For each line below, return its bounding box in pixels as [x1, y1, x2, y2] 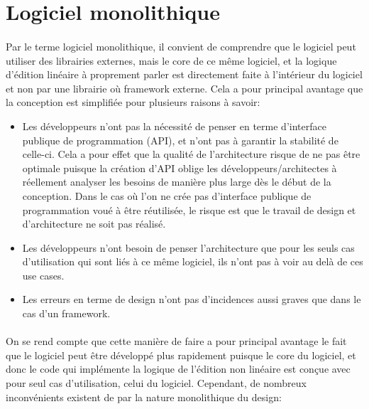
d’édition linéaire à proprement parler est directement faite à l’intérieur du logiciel [6, 67, 363, 82]
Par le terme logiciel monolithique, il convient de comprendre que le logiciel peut [6, 38, 356, 53]
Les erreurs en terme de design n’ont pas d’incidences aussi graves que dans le [22, 292, 361, 307]
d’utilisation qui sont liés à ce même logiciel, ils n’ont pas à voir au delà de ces [22, 254, 363, 269]
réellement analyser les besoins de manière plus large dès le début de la [22, 174, 331, 189]
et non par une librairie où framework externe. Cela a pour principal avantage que [6, 80, 363, 95]
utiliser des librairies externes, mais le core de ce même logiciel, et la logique [6, 53, 337, 68]
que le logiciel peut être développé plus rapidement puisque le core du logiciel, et [6, 347, 356, 362]
